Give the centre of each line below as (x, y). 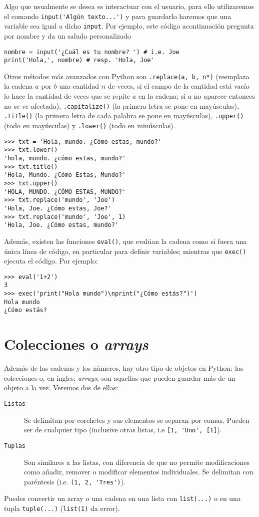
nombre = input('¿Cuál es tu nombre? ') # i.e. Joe (92, 52)
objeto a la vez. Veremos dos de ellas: (61, 387)
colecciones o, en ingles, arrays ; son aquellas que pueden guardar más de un (120, 377)
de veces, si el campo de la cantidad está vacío (178, 86)
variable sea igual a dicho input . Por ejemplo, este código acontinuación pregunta (129, 26)
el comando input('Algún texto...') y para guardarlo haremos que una (118, 16)
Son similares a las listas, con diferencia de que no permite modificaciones (137, 462)
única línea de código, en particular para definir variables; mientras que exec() (125, 251)
